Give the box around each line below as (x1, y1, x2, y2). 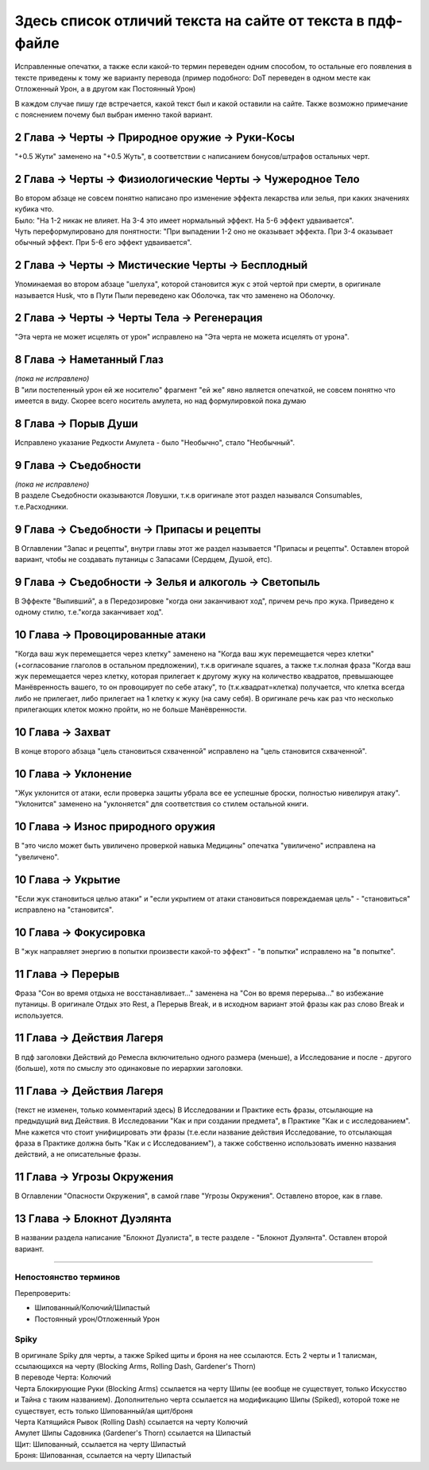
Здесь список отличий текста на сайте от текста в (14, 12, 365, 29)
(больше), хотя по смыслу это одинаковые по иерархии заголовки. (14, 1063, 243, 1072)
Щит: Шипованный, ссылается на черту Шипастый (14, 1439, 187, 1449)
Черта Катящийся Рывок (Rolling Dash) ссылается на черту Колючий (14, 1417, 248, 1426)
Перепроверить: (14, 1288, 71, 1297)
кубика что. (14, 204, 55, 214)
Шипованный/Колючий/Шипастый (34, 1303, 150, 1313)
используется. (14, 1010, 64, 1020)
